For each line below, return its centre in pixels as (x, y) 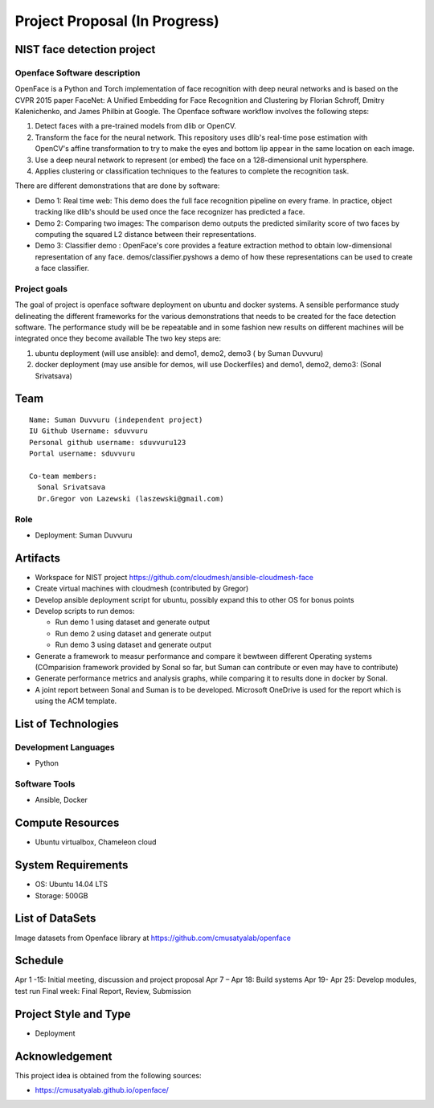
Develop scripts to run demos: (85, 611)
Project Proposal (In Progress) (117, 21)
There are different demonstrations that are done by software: (117, 186)
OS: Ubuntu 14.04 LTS (72, 885)
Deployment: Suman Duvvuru (84, 535)
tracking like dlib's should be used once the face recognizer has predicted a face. (170, 212)
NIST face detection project (85, 49)
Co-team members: (63, 476)
